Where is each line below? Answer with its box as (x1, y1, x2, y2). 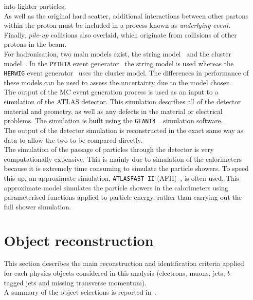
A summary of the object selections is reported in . (4, 287, 157, 297)
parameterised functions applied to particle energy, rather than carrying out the (4, 192, 242, 202)
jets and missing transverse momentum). (26, 277, 146, 287)
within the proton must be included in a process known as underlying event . (4, 20, 231, 30)
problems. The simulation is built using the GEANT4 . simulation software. (4, 115, 223, 126)
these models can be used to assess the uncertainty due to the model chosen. (4, 77, 232, 87)
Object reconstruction (4, 230, 154, 250)
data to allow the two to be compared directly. (4, 134, 143, 145)
